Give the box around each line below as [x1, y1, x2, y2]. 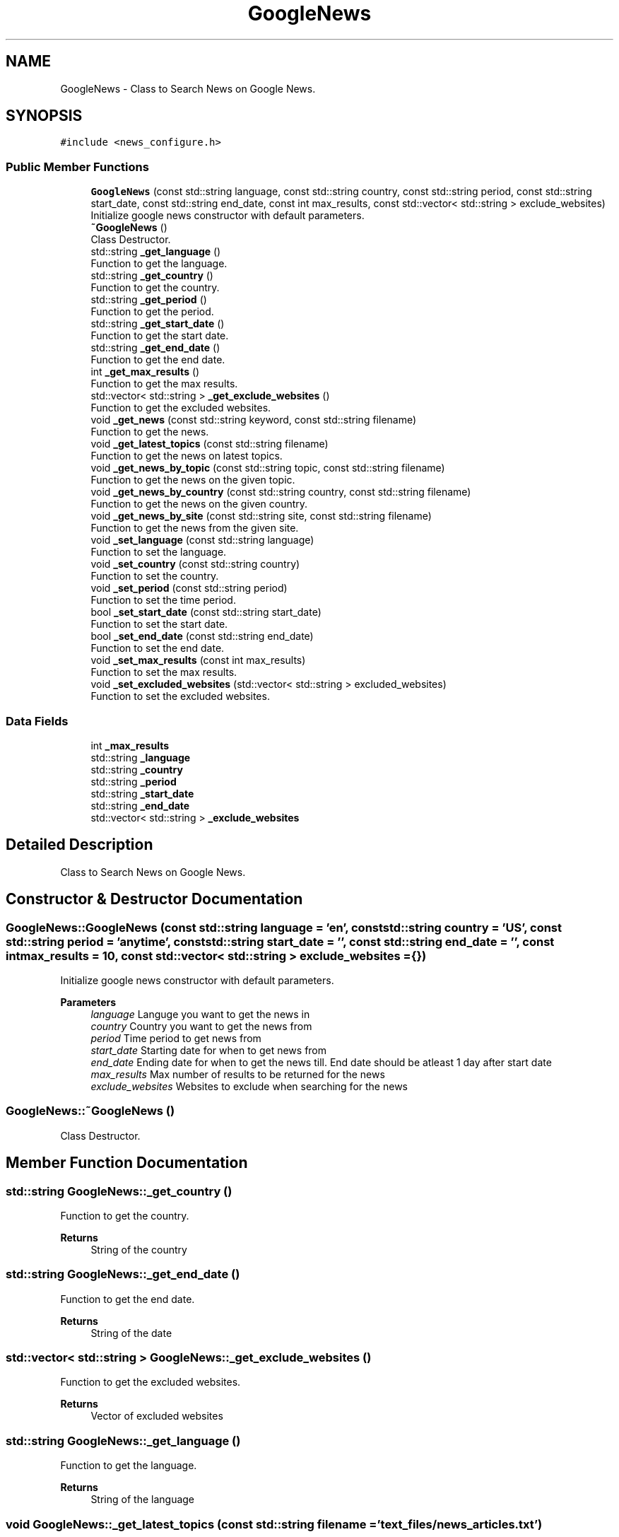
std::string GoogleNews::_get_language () [6, 1433, 241, 1448]
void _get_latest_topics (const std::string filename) [90, 438, 329, 450]
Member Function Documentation [6, 1154, 248, 1172]
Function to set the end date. [90, 642, 225, 655]
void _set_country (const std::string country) [90, 558, 300, 571]
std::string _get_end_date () [90, 341, 220, 354]
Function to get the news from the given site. [90, 522, 299, 534]
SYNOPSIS [6, 107, 83, 125]
